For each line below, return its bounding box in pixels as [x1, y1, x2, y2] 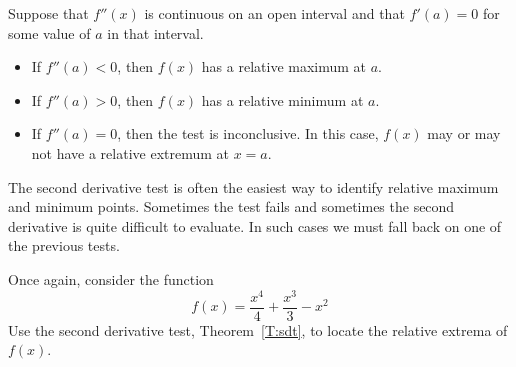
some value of [8, 22, 91, 43]
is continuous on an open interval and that [144, 3, 405, 23]
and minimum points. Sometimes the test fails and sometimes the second [8, 196, 455, 217]
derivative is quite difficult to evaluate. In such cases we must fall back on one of [8, 215, 502, 236]
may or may [427, 123, 501, 144]
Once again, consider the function [8, 268, 214, 289]
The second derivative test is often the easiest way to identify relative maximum [8, 176, 499, 197]
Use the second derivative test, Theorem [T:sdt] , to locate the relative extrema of [8, 319, 508, 340]
